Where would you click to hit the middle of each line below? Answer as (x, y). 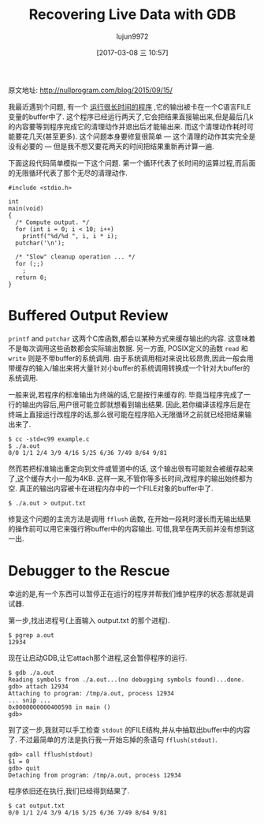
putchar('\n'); (40, 243)
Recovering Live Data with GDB (132, 15)
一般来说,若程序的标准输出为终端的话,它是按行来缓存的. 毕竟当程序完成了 (126, 394)
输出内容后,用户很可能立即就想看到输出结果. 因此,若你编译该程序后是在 (136, 405)
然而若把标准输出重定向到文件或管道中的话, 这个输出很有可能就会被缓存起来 (131, 468)
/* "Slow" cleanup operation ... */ (75, 257)
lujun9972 (132, 36)
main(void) (26, 208)
